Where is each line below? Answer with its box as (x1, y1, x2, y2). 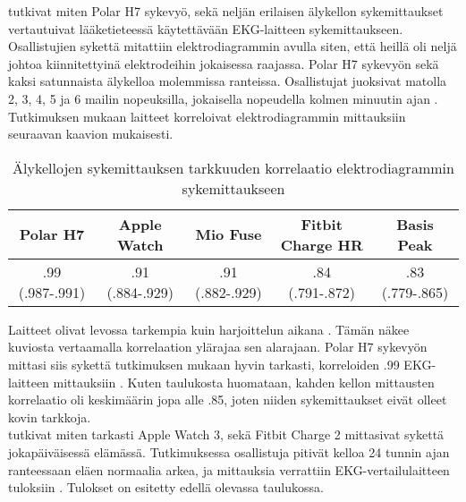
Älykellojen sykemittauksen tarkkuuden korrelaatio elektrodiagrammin (13, 157, 454, 178)
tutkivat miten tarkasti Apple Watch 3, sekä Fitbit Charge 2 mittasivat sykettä (8, 425, 445, 444)
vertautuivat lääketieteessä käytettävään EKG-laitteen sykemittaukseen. (8, 19, 403, 38)
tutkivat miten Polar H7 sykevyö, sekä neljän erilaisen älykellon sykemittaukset (8, 2, 444, 20)
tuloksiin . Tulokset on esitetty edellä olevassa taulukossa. (8, 478, 324, 497)
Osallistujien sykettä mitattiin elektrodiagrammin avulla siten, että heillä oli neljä (8, 37, 457, 55)
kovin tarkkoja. (8, 407, 91, 426)
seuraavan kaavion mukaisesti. (8, 124, 174, 143)
